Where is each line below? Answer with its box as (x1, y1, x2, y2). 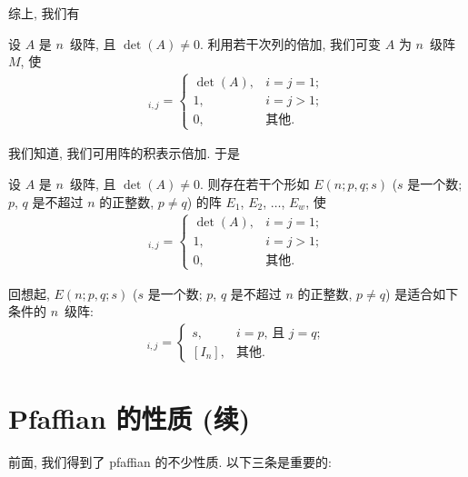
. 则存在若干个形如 (199, 174, 310, 193)
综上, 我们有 (8, 4, 80, 22)
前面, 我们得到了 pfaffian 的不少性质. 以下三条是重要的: (8, 452, 332, 472)
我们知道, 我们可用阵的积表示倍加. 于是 (8, 144, 241, 163)
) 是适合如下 (385, 283, 459, 303)
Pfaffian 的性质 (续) (8, 400, 251, 437)
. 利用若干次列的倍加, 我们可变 (199, 34, 382, 53)
